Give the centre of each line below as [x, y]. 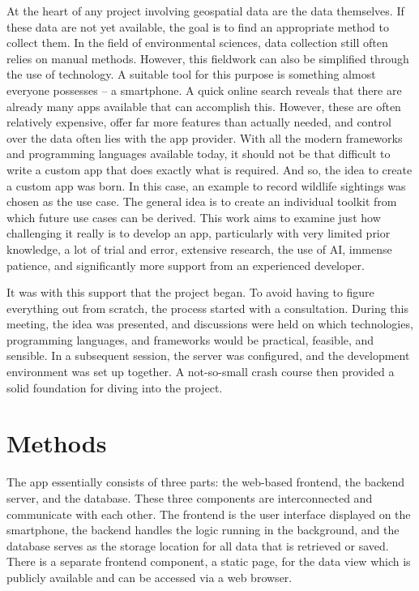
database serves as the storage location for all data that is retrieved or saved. [198, 545]
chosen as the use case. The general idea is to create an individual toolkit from [202, 201]
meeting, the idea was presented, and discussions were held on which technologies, [210, 324]
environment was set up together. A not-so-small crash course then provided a [201, 372]
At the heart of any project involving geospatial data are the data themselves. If [205, 11]
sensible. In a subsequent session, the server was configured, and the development [208, 355]
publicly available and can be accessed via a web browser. [150, 577]
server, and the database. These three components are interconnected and [190, 497]
